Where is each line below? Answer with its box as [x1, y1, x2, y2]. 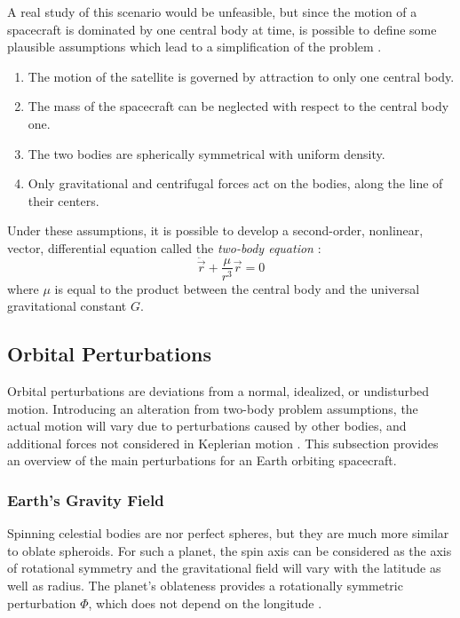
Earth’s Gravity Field [7, 488, 164, 511]
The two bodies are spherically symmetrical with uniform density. [28, 144, 385, 162]
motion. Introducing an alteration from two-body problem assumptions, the [7, 399, 418, 417]
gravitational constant [7, 297, 127, 315]
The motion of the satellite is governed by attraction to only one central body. [28, 67, 455, 85]
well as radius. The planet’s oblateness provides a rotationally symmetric [7, 575, 403, 594]
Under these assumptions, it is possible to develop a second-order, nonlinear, [7, 221, 424, 240]
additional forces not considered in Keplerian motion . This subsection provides [7, 433, 439, 452]
